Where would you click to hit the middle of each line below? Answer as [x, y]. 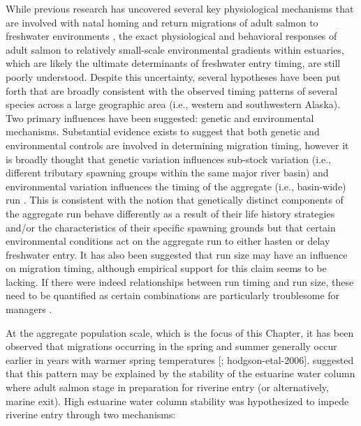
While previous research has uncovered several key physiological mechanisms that [180, 8]
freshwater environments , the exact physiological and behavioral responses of [171, 36]
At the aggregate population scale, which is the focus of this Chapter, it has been [180, 332]
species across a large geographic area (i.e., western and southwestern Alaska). [173, 104]
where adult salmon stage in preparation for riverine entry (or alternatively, [167, 387]
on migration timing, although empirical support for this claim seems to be [166, 268]
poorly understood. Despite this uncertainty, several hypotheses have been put [173, 76]
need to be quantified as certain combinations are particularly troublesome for [173, 295]
